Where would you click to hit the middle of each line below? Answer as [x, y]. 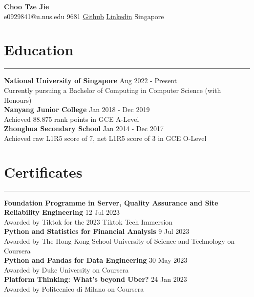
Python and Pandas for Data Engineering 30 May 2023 [96, 260]
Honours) [18, 100]
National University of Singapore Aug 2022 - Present [91, 80]
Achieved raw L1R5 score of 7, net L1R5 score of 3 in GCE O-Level [105, 138]
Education [39, 50]
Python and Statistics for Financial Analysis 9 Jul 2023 [97, 231]
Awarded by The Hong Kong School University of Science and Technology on [119, 240]
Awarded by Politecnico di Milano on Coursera [74, 288]
